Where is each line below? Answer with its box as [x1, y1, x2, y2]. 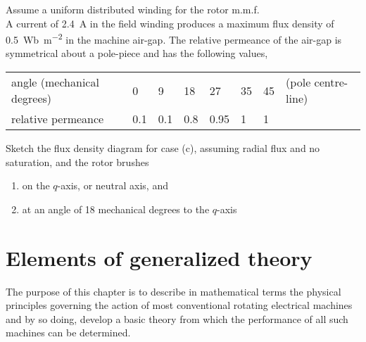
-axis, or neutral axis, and [57, 178, 168, 193]
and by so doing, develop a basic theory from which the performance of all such [6, 311, 348, 326]
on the [22, 178, 50, 193]
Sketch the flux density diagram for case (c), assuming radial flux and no [6, 141, 320, 156]
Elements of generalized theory [6, 243, 313, 272]
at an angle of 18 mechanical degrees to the [22, 201, 210, 216]
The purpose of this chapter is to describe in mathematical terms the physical [6, 284, 341, 298]
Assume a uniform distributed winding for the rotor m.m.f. [6, 2, 260, 16]
